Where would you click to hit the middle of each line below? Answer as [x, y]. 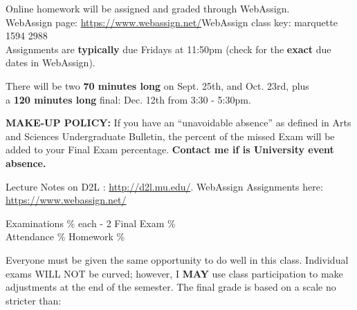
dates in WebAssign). [51, 62]
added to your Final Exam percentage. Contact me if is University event [170, 149]
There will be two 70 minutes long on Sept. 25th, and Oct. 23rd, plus [157, 85]
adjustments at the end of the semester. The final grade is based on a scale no [171, 287]
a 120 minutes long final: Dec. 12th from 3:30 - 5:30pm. [128, 99]
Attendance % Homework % [65, 236]
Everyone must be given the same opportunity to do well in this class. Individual [177, 259]
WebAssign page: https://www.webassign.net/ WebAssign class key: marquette [172, 22]
